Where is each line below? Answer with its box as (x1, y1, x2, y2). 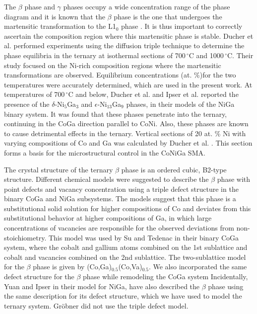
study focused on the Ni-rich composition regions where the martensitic (4, 60, 221, 70)
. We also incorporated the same (148, 261, 247, 272)
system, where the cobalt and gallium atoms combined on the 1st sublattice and (4, 242, 248, 252)
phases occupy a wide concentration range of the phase (63, 1, 230, 11)
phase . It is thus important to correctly (121, 21, 243, 31)
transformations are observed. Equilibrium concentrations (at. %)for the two (4, 70, 236, 80)
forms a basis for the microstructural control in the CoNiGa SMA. (4, 147, 205, 157)
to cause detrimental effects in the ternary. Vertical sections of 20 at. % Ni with (4, 128, 246, 138)
